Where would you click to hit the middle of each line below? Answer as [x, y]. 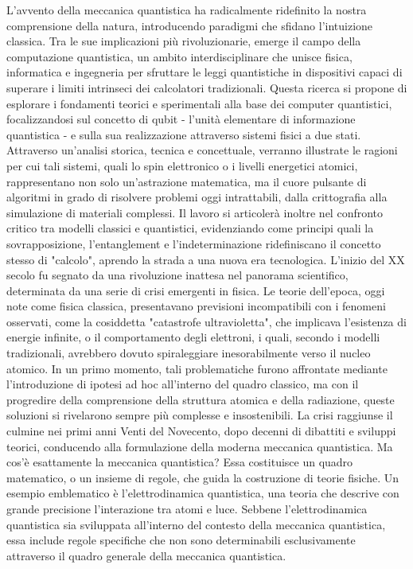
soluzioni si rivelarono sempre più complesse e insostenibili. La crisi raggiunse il [200, 415]
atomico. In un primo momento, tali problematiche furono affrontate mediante [197, 368]
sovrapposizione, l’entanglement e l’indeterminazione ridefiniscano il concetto [194, 243]
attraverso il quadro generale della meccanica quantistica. [146, 555]
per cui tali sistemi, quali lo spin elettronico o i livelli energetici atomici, [182, 165]
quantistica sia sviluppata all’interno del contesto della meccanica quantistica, [196, 524]
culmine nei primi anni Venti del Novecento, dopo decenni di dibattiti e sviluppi [201, 431]
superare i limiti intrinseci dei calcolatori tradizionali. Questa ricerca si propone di [207, 87]
